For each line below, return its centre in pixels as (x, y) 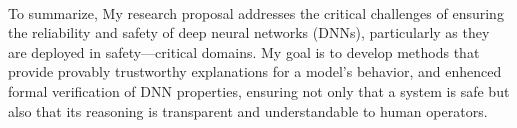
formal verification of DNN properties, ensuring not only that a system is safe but (259, 90)
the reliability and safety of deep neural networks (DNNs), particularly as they (249, 32)
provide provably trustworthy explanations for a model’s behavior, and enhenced (255, 71)
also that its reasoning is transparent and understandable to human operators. (248, 110)
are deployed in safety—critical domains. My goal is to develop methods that (244, 51)
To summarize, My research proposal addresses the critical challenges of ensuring (256, 12)
